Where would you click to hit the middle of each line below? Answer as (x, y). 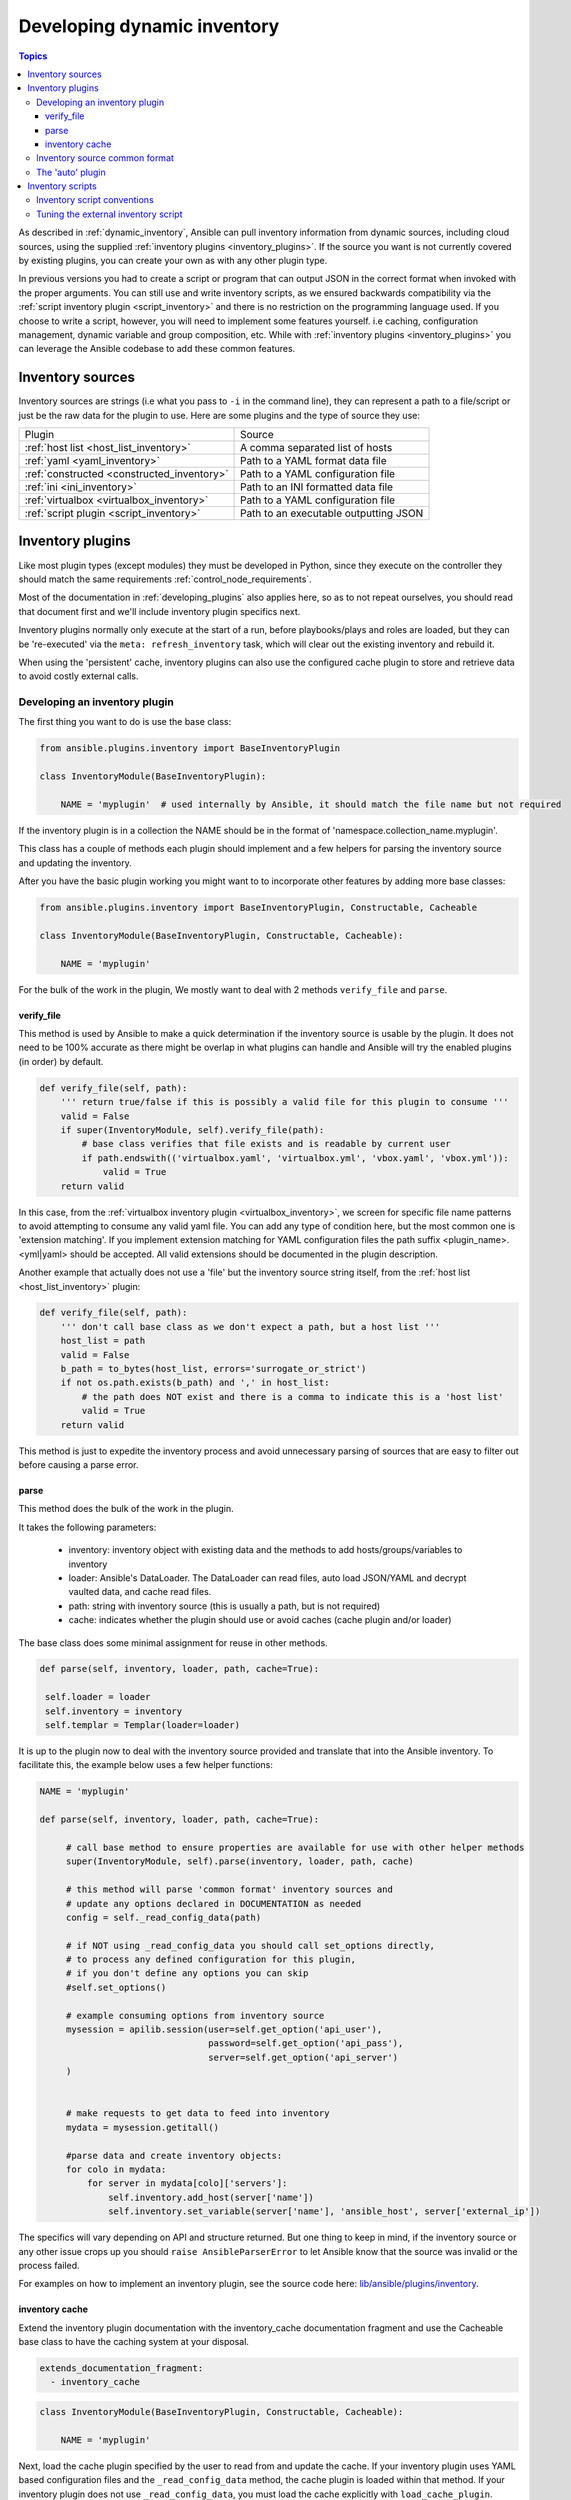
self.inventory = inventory (114, 1711)
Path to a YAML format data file (313, 461)
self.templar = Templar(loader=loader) (142, 1725)
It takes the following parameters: (87, 1527)
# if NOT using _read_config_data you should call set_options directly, (250, 1945)
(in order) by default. (61, 1061)
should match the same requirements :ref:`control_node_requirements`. (165, 579)
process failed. (49, 2265)
